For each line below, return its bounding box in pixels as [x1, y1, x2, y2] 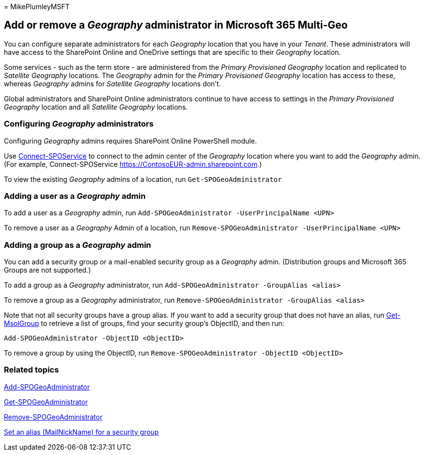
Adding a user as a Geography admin [4, 191, 146, 201]
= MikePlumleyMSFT [4, 2, 70, 11]
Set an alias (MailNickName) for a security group [4, 427, 159, 436]
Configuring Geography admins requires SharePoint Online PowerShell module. [4, 136, 257, 145]
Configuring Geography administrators [4, 119, 154, 129]
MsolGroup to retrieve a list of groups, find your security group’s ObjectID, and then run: [4, 319, 284, 328]
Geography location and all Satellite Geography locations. [4, 102, 188, 111]
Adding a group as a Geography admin [4, 240, 151, 250]
